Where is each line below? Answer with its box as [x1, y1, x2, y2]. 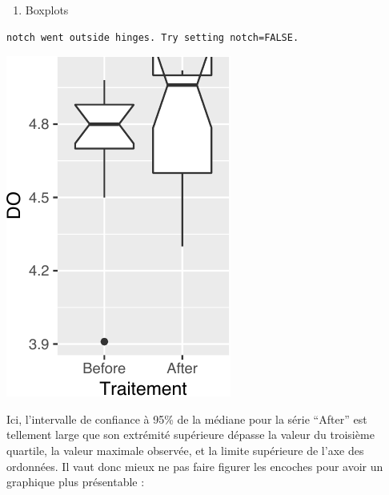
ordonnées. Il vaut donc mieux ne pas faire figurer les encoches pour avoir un [6, 457, 383, 474]
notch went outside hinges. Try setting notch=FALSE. [6, 31, 299, 43]
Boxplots [25, 2, 69, 18]
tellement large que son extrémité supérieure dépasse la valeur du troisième [6, 426, 375, 443]
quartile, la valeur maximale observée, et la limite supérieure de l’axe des [6, 441, 364, 458]
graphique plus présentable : [6, 473, 145, 490]
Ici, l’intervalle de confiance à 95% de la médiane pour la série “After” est [6, 410, 367, 427]
